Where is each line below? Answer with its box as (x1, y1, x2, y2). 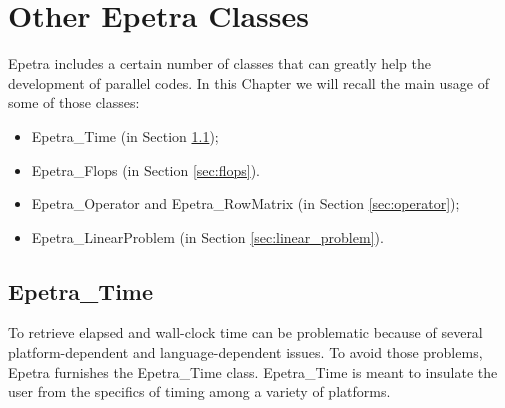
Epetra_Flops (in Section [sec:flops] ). (31, 159, 260, 180)
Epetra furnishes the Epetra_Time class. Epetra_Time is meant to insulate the (8, 361, 498, 382)
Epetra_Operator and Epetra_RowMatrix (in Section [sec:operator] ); (31, 193, 460, 214)
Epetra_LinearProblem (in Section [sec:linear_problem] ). (31, 226, 384, 247)
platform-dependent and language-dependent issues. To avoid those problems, (8, 342, 483, 363)
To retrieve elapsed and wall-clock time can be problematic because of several (8, 322, 483, 343)
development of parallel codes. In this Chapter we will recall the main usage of (8, 72, 489, 93)
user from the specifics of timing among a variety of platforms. (8, 381, 391, 402)
